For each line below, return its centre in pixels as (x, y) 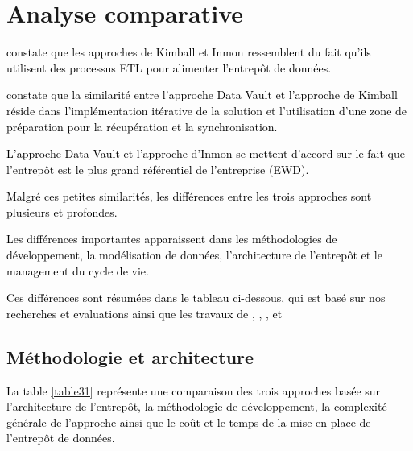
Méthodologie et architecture (130, 356)
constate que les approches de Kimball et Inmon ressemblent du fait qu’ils (189, 52)
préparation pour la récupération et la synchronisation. (142, 126)
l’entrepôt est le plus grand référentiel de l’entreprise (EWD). (158, 169)
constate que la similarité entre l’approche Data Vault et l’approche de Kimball (202, 95)
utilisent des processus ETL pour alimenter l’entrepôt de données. (169, 67)
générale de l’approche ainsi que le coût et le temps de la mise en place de (189, 422)
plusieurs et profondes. (62, 211)
